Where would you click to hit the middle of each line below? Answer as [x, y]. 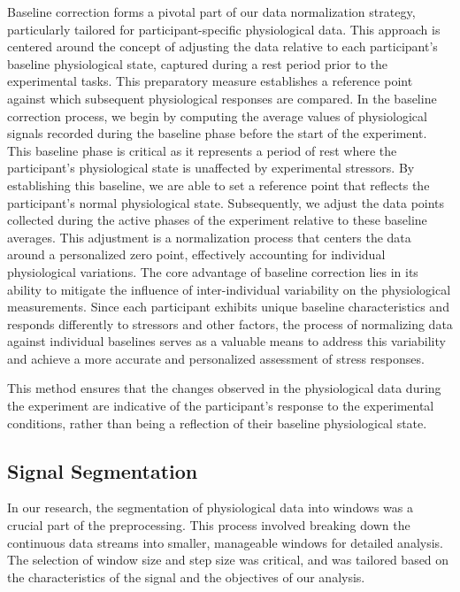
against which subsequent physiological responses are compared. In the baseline [222, 98]
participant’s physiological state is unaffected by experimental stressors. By [211, 168]
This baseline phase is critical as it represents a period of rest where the [202, 150]
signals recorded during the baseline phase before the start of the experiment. [217, 133]
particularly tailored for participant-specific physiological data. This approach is [224, 29]
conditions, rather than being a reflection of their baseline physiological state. [217, 423]
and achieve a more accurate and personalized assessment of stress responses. [216, 358]
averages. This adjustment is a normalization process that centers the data [209, 237]
